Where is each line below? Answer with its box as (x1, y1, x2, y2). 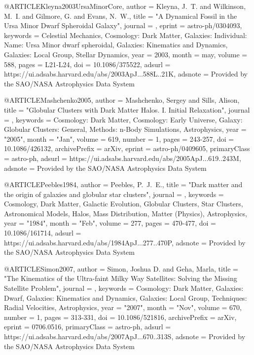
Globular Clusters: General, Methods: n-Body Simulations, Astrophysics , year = (4, 124, 247, 134)
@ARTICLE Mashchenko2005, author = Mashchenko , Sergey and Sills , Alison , (4, 95, 240, 105)
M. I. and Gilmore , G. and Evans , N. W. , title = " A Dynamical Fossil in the (4, 10, 237, 21)
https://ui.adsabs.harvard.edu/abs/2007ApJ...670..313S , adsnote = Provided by (4, 331, 246, 341)
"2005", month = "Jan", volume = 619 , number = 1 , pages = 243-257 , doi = (4, 133, 234, 144)
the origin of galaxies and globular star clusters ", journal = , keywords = (4, 189, 224, 199)
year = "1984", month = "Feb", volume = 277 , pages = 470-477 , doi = (4, 218, 216, 228)
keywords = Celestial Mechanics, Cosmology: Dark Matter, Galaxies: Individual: (4, 30, 247, 40)
